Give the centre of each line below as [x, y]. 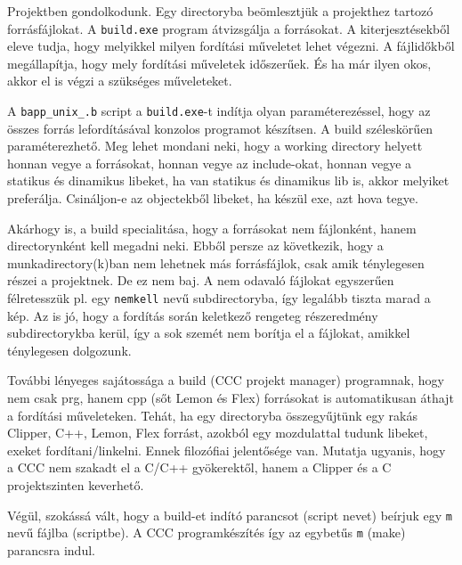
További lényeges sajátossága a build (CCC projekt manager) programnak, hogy [226, 380]
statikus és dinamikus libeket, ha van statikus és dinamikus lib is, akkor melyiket [228, 180]
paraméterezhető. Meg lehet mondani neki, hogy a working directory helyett [215, 146]
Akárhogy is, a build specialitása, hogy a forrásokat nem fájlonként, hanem [212, 228]
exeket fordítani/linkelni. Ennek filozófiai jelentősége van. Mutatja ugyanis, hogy [227, 450]
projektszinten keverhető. [76, 485]
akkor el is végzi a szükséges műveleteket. [120, 81]
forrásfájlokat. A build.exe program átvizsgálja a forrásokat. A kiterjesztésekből [229, 28]
